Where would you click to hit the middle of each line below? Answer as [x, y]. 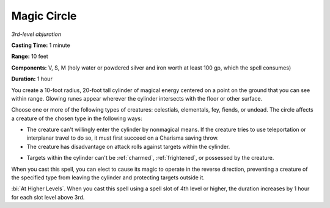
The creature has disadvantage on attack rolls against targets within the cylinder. [128, 146]
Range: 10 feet [30, 56]
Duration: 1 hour [32, 79]
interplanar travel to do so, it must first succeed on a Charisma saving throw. [123, 138]
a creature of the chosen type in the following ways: [77, 118]
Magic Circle [44, 16]
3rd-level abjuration [36, 34]
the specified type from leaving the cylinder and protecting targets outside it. [108, 178]
